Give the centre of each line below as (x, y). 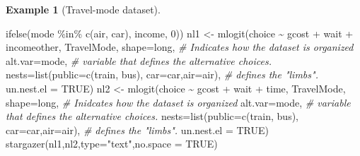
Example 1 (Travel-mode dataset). (83, 9)
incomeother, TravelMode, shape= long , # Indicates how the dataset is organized (180, 47)
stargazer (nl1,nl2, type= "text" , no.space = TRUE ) (112, 144)
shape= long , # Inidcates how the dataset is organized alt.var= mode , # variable (178, 102)
